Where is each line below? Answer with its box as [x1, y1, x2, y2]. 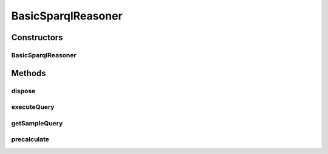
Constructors [11, 32, 63, 43]
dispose [11, 86, 36, 95]
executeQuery [11, 103, 55, 111]
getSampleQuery [11, 119, 63, 127]
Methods [11, 68, 46, 79]
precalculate [11, 135, 50, 144]
